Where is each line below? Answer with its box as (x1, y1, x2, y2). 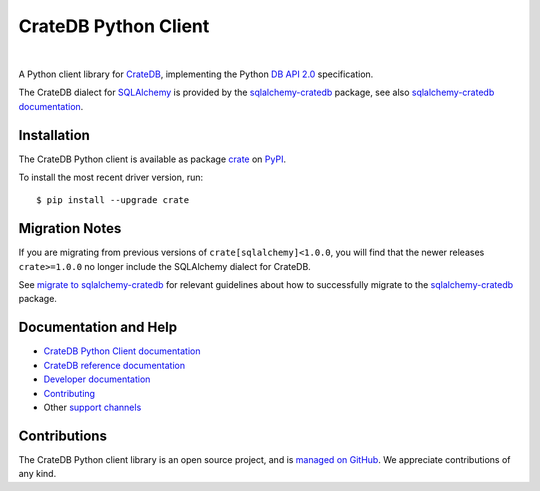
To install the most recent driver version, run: (18, 171, 204, 184)
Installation (18, 126, 90, 144)
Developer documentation (43, 373, 151, 385)
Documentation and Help (18, 319, 178, 336)
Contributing (43, 387, 95, 399)
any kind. (18, 468, 57, 480)
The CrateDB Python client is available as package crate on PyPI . (18, 153, 287, 165)
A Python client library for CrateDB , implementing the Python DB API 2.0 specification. (18, 68, 374, 80)
